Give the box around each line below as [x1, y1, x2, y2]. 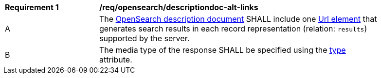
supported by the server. [99, 33, 190, 43]
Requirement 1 [5, 2, 59, 12]
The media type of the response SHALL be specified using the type [99, 45, 346, 55]
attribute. [99, 55, 132, 64]
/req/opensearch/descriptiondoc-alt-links [99, 2, 258, 12]
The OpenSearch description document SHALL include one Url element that [99, 14, 377, 24]
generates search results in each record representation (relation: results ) [99, 24, 367, 33]
